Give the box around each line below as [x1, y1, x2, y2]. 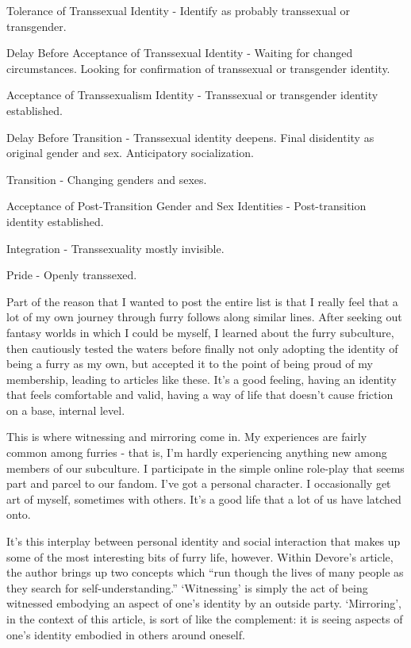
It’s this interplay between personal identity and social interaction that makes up [6, 533, 401, 550]
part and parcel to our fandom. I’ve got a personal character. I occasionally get [6, 475, 391, 492]
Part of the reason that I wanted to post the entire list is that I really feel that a [6, 293, 398, 309]
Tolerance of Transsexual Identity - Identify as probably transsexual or [6, 2, 351, 18]
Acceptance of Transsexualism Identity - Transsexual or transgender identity [6, 86, 378, 103]
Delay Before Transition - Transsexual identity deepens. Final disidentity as [6, 128, 375, 145]
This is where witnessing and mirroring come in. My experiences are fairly [6, 428, 367, 445]
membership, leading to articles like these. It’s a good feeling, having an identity [6, 370, 397, 387]
